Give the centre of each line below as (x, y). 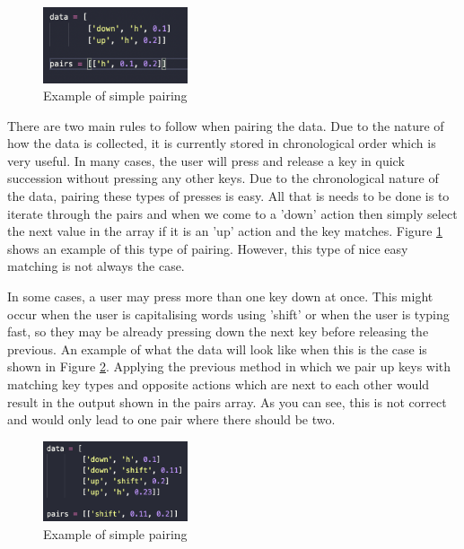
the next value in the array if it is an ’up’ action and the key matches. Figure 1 (225, 231)
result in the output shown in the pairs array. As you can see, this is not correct (227, 401)
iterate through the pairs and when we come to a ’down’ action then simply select (232, 213)
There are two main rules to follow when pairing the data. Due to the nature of (226, 125)
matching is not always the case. (96, 266)
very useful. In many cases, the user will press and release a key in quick (206, 160)
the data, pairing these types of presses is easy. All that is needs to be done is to (228, 196)
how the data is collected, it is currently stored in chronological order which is (222, 143)
